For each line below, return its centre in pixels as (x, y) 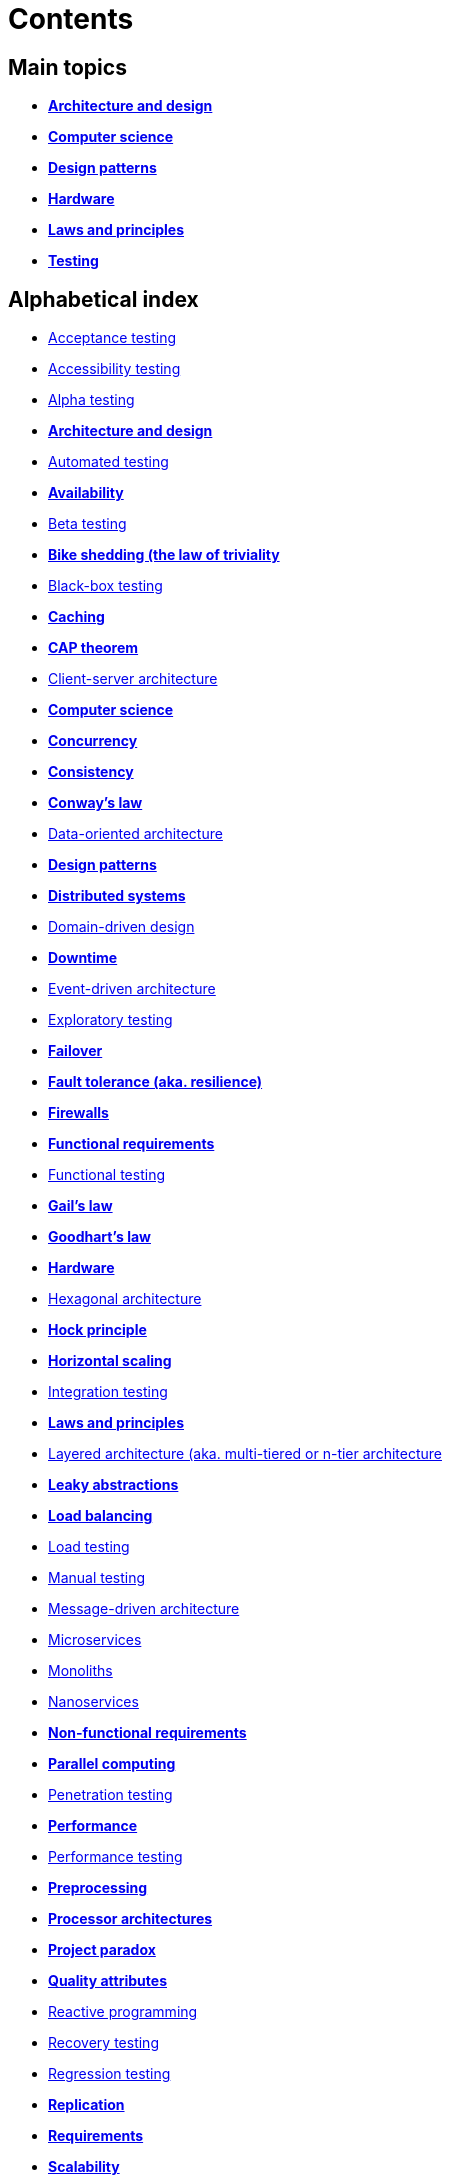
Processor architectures (130, 1919)
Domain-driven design (121, 927)
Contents (71, 19)
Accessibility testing (114, 369)
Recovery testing (103, 2043)
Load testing (89, 1547)
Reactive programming (123, 2012)
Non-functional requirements (147, 1733)
